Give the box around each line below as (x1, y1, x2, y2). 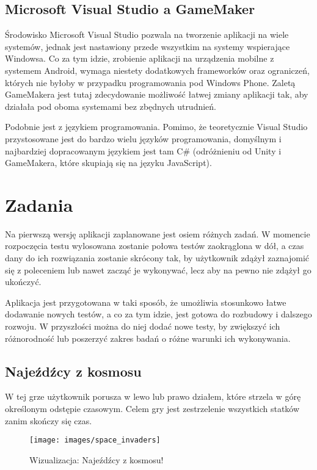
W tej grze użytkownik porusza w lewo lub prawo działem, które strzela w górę (5, 390, 301, 403)
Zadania (5, 192, 73, 217)
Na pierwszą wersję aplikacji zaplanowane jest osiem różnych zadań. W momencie (5, 227, 310, 240)
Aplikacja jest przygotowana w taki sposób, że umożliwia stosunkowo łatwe (5, 295, 286, 308)
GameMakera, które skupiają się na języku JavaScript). (5, 156, 212, 169)
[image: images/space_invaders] (29, 436, 161, 445)
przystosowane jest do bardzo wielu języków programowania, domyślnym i (5, 132, 282, 145)
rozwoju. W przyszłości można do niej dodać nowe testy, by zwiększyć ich (5, 320, 280, 333)
